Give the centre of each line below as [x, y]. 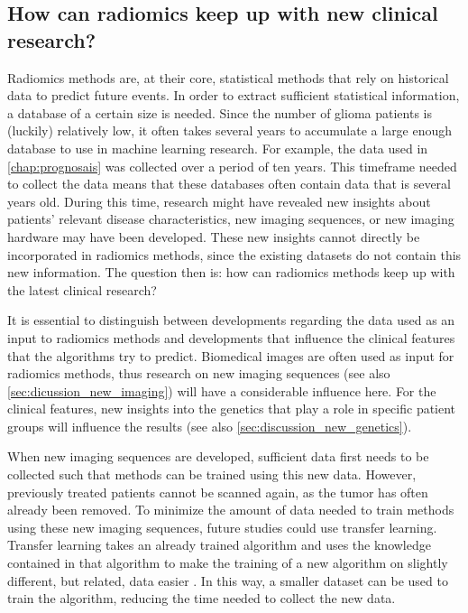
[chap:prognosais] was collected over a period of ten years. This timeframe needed [232, 166]
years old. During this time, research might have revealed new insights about [219, 201]
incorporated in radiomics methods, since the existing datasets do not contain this [234, 254]
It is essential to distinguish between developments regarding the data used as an [231, 320]
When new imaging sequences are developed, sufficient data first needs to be [218, 456]
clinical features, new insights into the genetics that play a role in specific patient [232, 409]
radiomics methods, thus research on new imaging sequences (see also [199, 373]
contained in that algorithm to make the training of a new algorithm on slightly [228, 563]
